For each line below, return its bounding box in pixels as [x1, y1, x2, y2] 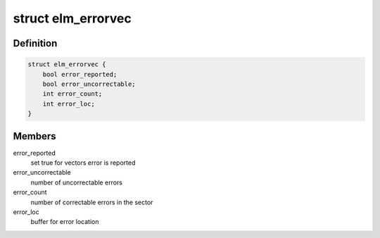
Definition [13, 37, 58, 49]
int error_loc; [42, 99, 95, 108]
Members [13, 130, 56, 142]
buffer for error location [30, 218, 99, 226]
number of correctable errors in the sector [30, 198, 153, 206]
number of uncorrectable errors [30, 178, 123, 187]
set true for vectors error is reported [30, 158, 136, 167]
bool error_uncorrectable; [42, 80, 137, 88]
